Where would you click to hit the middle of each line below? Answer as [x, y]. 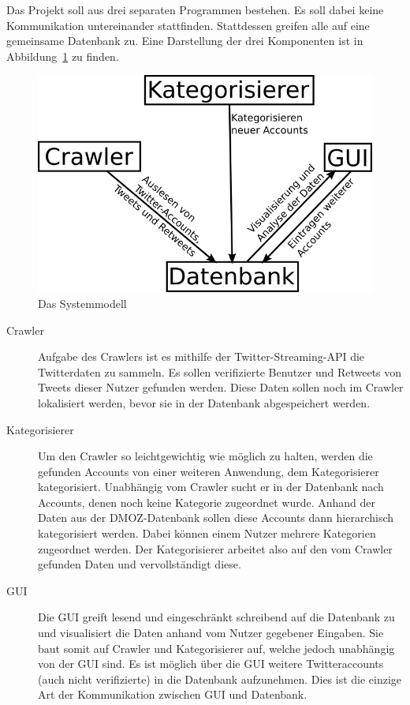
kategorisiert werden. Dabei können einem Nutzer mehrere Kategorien [207, 533]
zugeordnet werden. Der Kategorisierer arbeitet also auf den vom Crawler [215, 548]
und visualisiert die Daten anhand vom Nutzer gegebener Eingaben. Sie [211, 633]
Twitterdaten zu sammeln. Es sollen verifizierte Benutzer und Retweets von [220, 371]
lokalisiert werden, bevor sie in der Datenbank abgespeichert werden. [204, 402]
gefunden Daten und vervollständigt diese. [140, 564]
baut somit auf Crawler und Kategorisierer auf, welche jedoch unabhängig [216, 648]
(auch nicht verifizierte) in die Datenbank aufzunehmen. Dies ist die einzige [220, 679]
